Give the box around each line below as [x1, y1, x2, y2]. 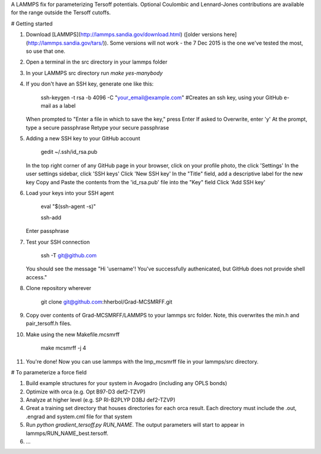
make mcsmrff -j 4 [40, 345, 86, 352]
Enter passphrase [26, 228, 70, 235]
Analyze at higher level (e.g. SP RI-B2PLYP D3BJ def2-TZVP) [26, 396, 175, 403]
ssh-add [40, 214, 62, 221]
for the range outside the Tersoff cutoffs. [11, 9, 111, 16]
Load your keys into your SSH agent [26, 190, 114, 197]
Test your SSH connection [26, 238, 90, 245]
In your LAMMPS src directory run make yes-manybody [26, 69, 163, 77]
